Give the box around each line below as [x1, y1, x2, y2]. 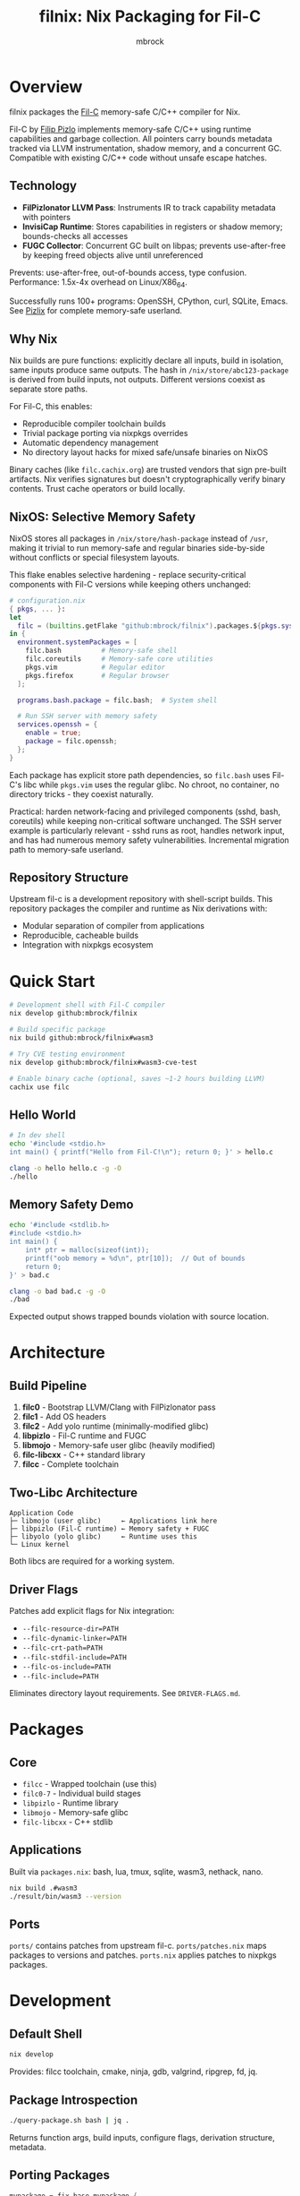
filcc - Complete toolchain [21, 1459, 119, 1470]
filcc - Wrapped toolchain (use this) [21, 1778, 158, 1789]
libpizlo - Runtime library [21, 1797, 119, 1808]
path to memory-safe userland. [9, 844, 124, 854]
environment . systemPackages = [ [17, 638, 138, 647]
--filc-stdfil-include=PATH [21, 1652, 127, 1662]
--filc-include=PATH [21, 1672, 99, 1681]
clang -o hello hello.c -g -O [9, 1163, 122, 1172]
